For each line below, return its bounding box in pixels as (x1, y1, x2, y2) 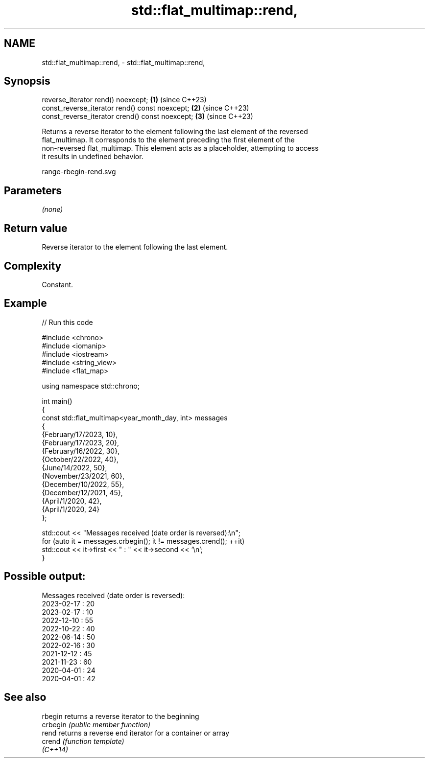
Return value (4, 222, 68, 234)
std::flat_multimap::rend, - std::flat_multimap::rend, (42, 58, 205, 67)
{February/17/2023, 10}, (42, 430, 118, 439)
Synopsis (4, 75, 50, 88)
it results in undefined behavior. (42, 152, 143, 161)
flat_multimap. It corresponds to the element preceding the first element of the (42, 136, 295, 144)
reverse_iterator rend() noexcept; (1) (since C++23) (42, 95, 207, 104)
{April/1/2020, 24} (42, 505, 100, 513)
